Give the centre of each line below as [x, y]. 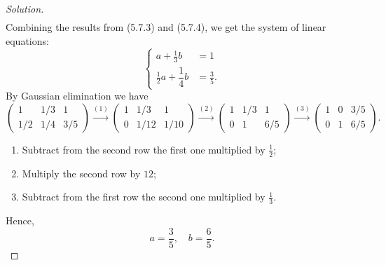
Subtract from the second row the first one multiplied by [144, 149]
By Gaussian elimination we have [77, 96]
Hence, [20, 220]
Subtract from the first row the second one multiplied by [144, 197]
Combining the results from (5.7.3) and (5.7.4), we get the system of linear [166, 27]
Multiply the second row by [81, 173]
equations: [27, 40]
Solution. [25, 8]
